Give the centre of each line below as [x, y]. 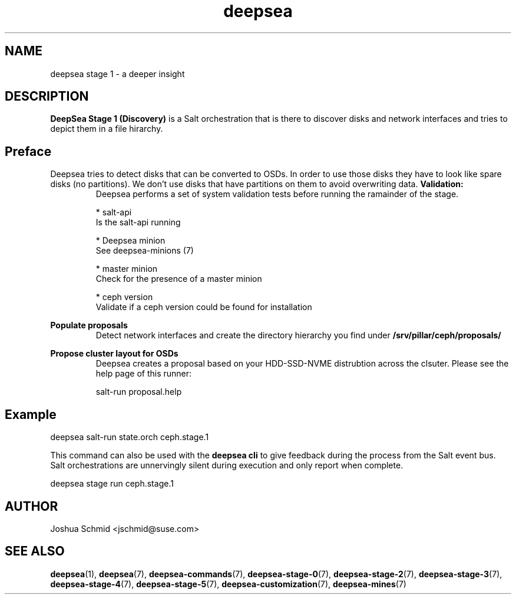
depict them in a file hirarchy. [107, 129]
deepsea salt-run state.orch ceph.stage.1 [130, 437]
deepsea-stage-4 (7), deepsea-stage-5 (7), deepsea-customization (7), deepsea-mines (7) [228, 584]
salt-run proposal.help [139, 392]
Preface [28, 151]
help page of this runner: [144, 374]
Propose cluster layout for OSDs [114, 354]
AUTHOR [32, 506]
